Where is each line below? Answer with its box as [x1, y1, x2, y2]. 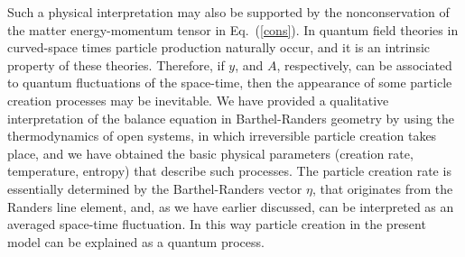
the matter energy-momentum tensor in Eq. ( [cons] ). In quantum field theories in [7, 20, 459, 39]
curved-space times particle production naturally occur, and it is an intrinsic [7, 38, 431, 57]
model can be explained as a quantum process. [7, 232, 265, 251]
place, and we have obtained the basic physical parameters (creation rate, [7, 143, 414, 162]
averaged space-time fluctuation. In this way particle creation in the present [7, 215, 426, 234]
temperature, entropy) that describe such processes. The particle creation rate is [7, 161, 451, 180]
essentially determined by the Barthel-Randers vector [7, 179, 302, 197]
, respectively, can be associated [276, 55, 452, 74]
